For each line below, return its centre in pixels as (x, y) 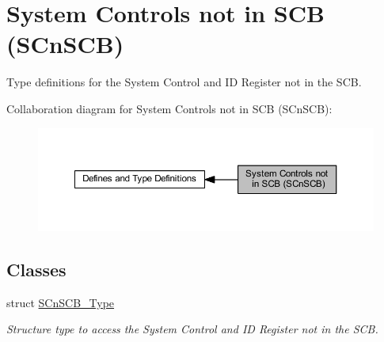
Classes (36, 269)
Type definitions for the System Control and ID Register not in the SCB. (184, 82)
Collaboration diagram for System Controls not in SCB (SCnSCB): (169, 108)
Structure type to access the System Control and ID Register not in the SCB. (192, 329)
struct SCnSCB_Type (61, 302)
